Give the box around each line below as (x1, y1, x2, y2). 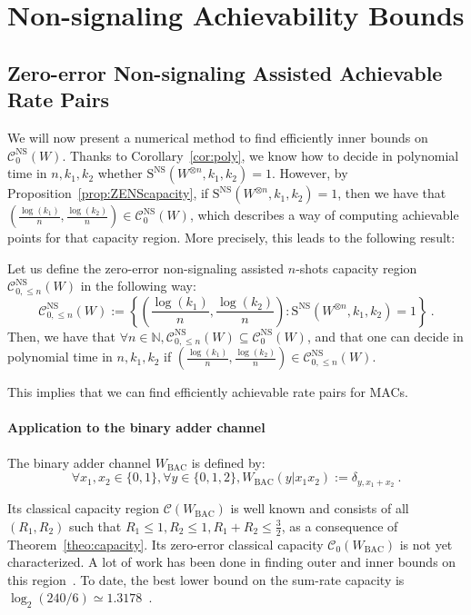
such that (69, 516, 122, 535)
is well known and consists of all (230, 499, 409, 518)
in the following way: (80, 276, 196, 295)
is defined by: (191, 452, 266, 471)
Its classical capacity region (7, 499, 160, 518)
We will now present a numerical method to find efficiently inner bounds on (7, 127, 428, 146)
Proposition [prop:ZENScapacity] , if (7, 184, 209, 203)
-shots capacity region (296, 258, 417, 277)
